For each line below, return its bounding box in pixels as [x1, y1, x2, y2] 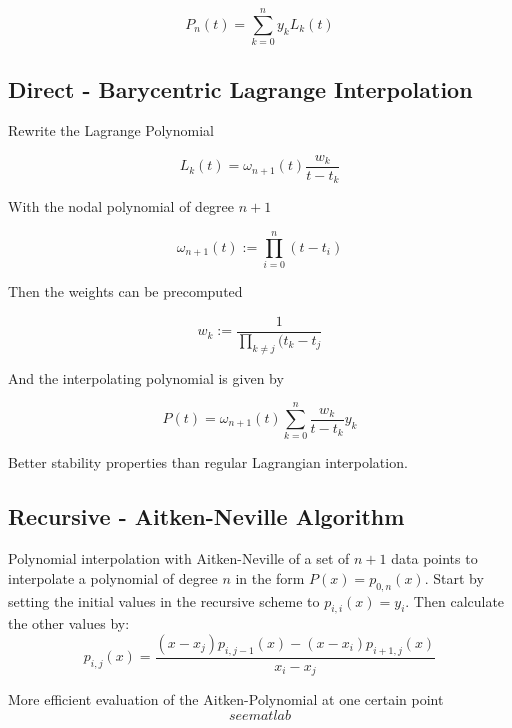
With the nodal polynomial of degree [8, 196, 235, 217]
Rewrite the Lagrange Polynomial [8, 120, 214, 141]
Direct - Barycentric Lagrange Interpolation [8, 73, 473, 104]
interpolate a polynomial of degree [8, 567, 218, 588]
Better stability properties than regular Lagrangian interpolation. [8, 452, 408, 473]
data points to [391, 548, 478, 569]
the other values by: [8, 613, 130, 634]
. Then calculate [405, 590, 505, 611]
